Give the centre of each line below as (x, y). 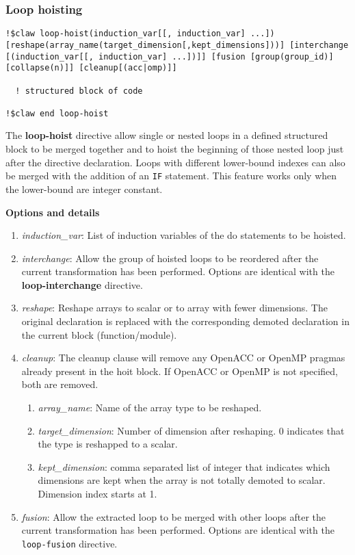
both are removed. (60, 384)
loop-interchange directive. (82, 284)
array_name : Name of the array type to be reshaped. (150, 408)
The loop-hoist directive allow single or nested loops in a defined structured (167, 135)
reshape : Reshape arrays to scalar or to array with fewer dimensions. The (174, 308)
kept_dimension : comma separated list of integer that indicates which (184, 466)
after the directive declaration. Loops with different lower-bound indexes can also (175, 162)
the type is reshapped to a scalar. (108, 444)
